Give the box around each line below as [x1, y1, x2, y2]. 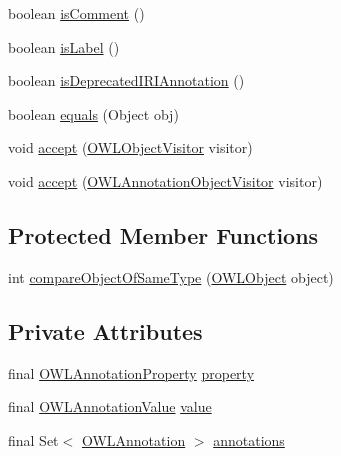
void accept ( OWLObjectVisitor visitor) [8, 137, 253, 158]
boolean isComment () [8, 3, 145, 23]
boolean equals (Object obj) [8, 103, 179, 124]
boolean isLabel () [8, 36, 120, 57]
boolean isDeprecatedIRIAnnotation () [8, 70, 245, 91]
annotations [213, 429, 285, 450]
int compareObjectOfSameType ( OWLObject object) [8, 266, 334, 287]
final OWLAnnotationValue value [8, 396, 212, 417]
